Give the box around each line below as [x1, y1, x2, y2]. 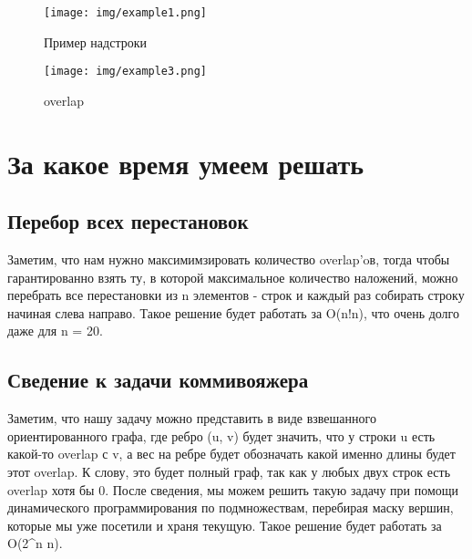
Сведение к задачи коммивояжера [7, 366, 309, 394]
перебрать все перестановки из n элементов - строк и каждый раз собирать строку [7, 285, 465, 305]
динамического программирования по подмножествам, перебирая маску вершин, [7, 498, 454, 517]
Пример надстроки [44, 32, 147, 51]
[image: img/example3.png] [44, 65, 207, 78]
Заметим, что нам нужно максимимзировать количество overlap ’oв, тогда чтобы [7, 250, 450, 269]
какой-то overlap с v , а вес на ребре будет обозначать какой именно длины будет [7, 444, 456, 463]
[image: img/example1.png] [44, 6, 207, 19]
